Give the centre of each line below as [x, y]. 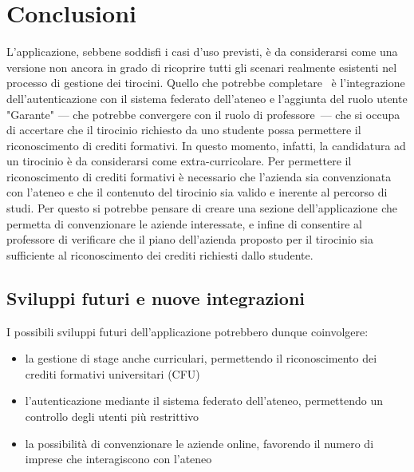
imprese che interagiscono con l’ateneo [118, 459]
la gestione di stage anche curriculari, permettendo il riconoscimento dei [201, 358]
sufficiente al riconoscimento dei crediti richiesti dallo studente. [160, 254]
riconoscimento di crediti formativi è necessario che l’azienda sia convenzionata [199, 176]
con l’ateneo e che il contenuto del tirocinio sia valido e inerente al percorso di [197, 192]
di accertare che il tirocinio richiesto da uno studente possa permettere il [184, 130]
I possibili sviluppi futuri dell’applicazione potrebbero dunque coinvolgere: [187, 331]
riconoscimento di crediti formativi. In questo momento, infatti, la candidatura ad [206, 145]
